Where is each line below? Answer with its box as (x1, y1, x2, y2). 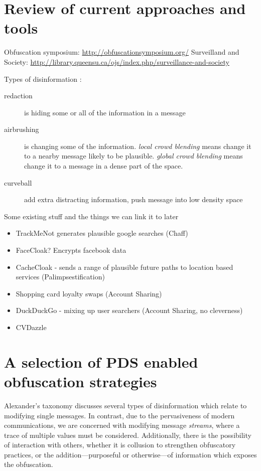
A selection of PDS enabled (4, 351, 198, 372)
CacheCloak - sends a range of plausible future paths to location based (16, 261, 233, 272)
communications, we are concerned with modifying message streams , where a (4, 420, 240, 430)
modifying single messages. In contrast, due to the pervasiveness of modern (4, 410, 235, 420)
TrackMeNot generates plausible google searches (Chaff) (16, 228, 188, 238)
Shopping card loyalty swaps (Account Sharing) (16, 288, 162, 298)
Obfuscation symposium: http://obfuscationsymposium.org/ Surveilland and (4, 47, 239, 57)
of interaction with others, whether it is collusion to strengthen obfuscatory (4, 439, 236, 450)
